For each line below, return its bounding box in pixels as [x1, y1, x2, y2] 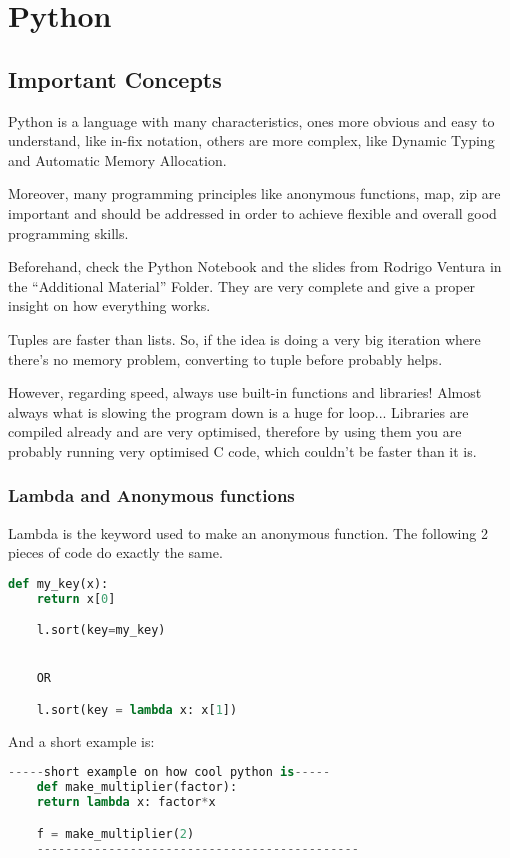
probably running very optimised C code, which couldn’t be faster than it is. [8, 440, 477, 461]
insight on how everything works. [8, 295, 211, 316]
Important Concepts [8, 63, 222, 94]
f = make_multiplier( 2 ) [36, 826, 195, 841]
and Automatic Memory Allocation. [8, 149, 227, 170]
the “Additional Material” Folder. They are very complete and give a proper [8, 275, 476, 296]
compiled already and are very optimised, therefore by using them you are [8, 421, 462, 442]
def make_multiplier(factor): [36, 780, 238, 795]
